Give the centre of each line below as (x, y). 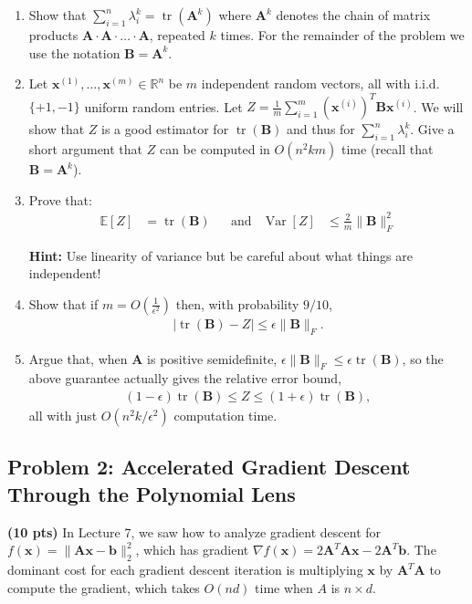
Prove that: (60, 199)
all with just (63, 416)
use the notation (74, 52)
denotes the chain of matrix (353, 15)
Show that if (63, 303)
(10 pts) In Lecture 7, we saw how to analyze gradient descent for (194, 531)
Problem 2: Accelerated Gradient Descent (209, 467)
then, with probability (237, 303)
